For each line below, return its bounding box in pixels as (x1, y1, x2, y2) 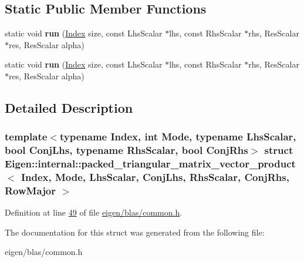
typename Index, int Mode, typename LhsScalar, (59, 129, 296, 144)
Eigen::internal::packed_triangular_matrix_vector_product (5, 156, 296, 171)
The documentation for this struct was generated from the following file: (5, 226, 265, 238)
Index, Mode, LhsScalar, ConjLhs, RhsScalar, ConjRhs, (21, 170, 289, 184)
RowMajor (5, 183, 56, 197)
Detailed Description (5, 98, 133, 116)
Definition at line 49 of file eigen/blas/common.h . (5, 206, 183, 219)
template (5, 129, 48, 144)
